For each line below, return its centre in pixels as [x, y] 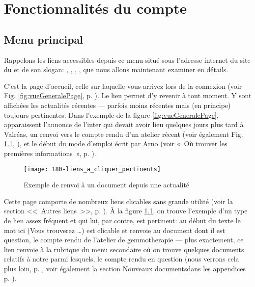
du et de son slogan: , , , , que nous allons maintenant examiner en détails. [116, 69]
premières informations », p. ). [50, 153]
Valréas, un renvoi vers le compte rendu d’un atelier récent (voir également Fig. [124, 134]
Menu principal [43, 39]
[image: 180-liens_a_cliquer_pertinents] [92, 169]
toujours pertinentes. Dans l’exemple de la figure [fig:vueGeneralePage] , [111, 115]
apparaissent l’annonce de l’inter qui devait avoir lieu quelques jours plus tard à [124, 124]
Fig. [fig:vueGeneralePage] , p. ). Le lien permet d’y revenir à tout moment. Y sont [128, 95]
